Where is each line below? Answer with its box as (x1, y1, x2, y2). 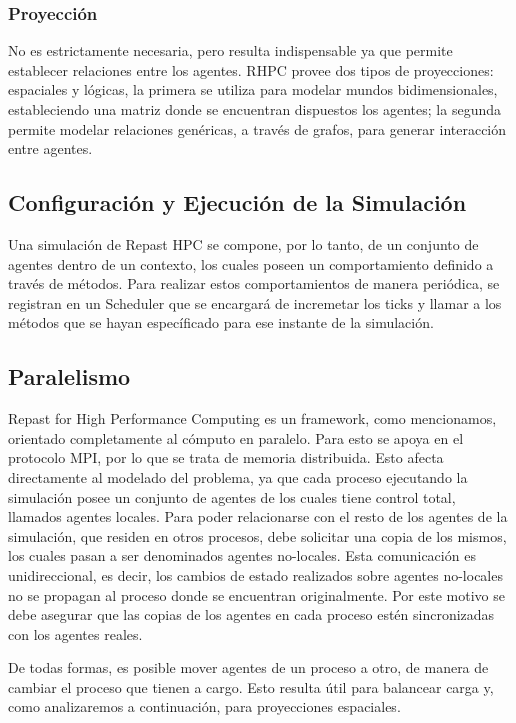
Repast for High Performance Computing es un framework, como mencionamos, (8, 408, 497, 429)
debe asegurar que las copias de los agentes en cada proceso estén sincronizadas (8, 604, 495, 625)
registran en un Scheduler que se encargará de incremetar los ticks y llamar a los (8, 292, 502, 313)
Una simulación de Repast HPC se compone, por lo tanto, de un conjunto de (8, 233, 479, 254)
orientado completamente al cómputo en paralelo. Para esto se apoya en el (8, 427, 464, 448)
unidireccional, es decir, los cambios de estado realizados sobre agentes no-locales (8, 564, 503, 585)
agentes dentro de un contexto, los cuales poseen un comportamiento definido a (8, 253, 494, 274)
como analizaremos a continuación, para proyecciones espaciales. (8, 696, 401, 717)
